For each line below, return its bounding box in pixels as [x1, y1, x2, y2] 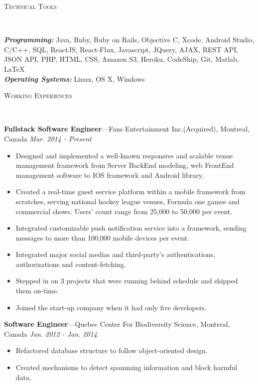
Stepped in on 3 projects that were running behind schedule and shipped [15, 275, 238, 286]
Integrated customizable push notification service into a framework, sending [15, 223, 247, 233]
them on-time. [15, 285, 59, 296]
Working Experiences [4, 90, 72, 101]
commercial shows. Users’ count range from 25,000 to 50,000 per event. [15, 206, 233, 216]
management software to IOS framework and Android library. [15, 169, 204, 180]
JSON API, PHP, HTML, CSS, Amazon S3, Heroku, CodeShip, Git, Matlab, [4, 54, 239, 64]
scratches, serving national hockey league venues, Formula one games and [15, 196, 240, 206]
